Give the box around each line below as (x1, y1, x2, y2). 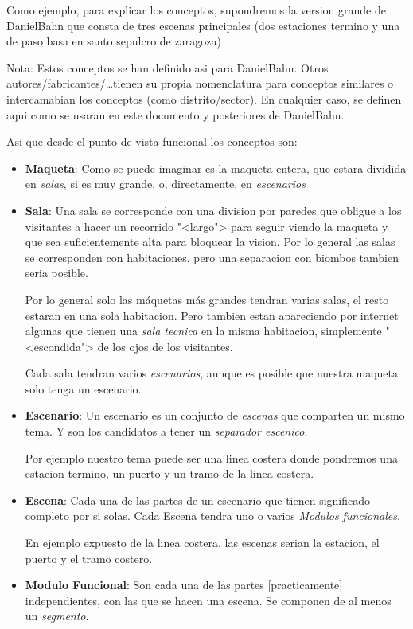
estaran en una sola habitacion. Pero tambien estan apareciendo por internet (25, 307, 399, 323)
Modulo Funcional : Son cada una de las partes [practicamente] (25, 576, 343, 593)
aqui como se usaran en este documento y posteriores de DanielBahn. (6, 106, 345, 123)
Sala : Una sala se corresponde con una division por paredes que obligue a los (25, 201, 402, 218)
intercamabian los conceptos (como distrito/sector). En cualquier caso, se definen (6, 90, 402, 107)
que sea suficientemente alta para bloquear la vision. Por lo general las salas (25, 233, 395, 250)
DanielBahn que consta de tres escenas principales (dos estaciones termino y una (6, 17, 400, 33)
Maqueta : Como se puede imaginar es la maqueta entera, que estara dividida (25, 159, 407, 176)
